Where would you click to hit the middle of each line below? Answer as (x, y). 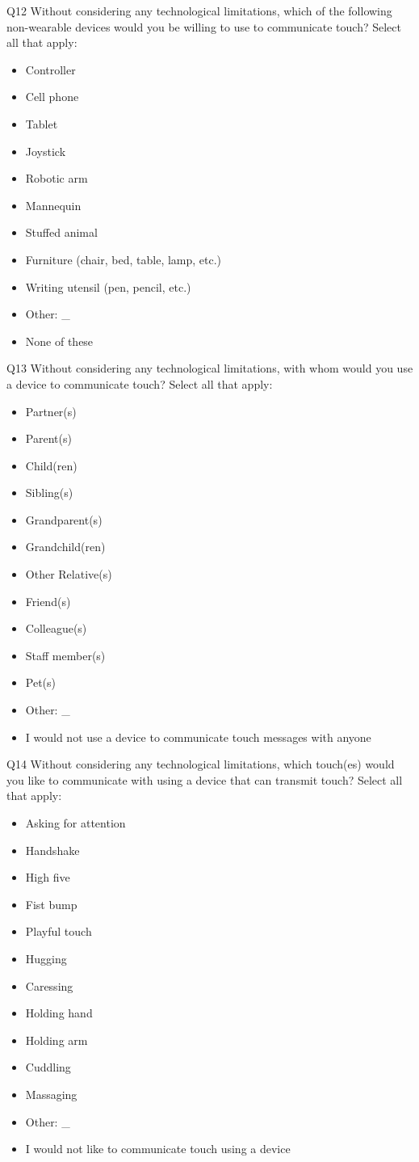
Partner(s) (51, 411)
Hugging (46, 958)
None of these (59, 341)
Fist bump (51, 904)
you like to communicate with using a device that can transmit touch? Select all (205, 779)
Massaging (51, 1094)
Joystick (46, 151)
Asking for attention (75, 823)
